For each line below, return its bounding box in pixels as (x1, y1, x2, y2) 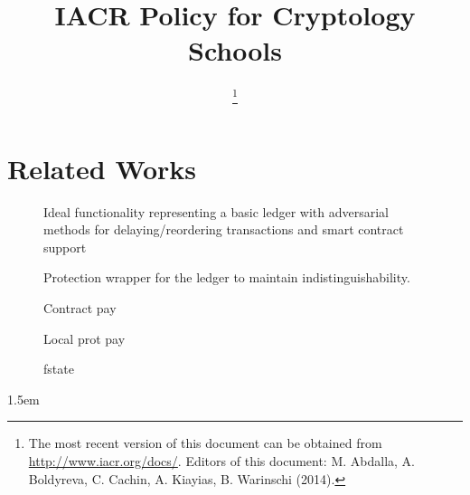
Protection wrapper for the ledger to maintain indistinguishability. (43, 268, 410, 287)
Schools (188, 32, 282, 69)
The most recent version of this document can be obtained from (28, 433, 382, 452)
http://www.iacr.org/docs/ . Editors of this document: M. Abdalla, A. (28, 451, 416, 470)
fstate (43, 359, 74, 378)
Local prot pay (43, 328, 126, 347)
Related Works (7, 149, 197, 186)
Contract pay (43, 298, 117, 317)
